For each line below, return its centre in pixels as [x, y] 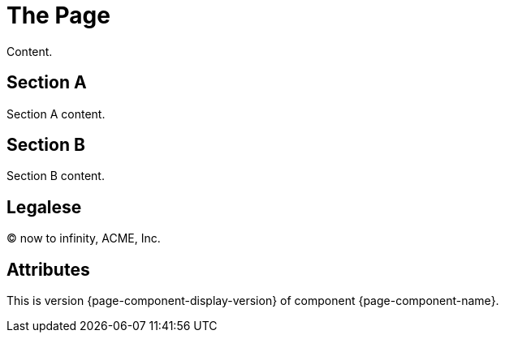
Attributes [48, 269]
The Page [58, 15]
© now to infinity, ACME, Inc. [84, 238]
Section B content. [56, 176]
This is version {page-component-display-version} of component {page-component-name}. [253, 301]
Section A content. [56, 114]
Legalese [44, 207]
